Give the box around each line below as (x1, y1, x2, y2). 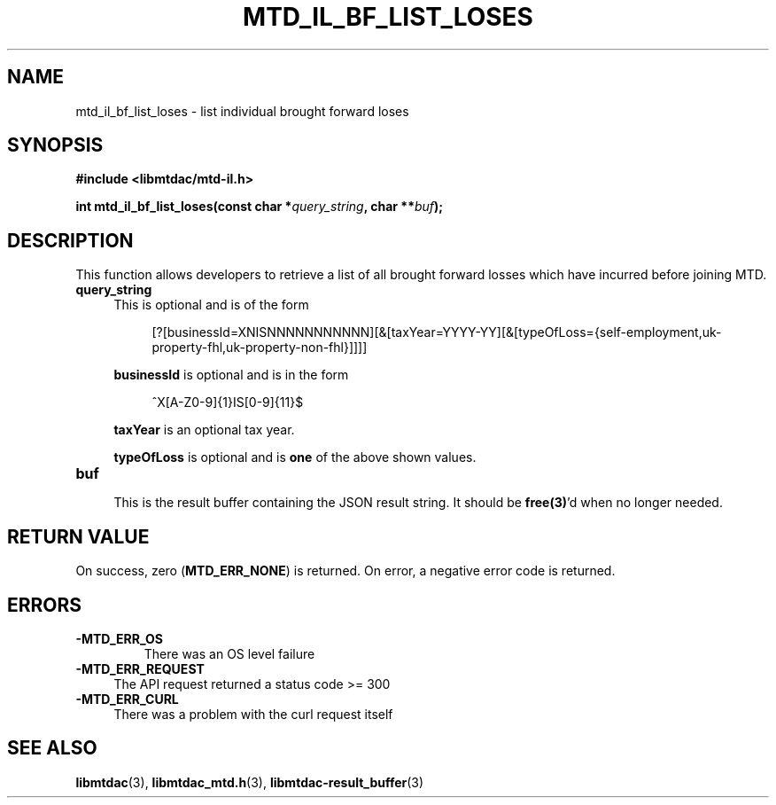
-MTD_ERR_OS (75, 630, 163, 646)
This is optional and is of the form (113, 297, 309, 313)
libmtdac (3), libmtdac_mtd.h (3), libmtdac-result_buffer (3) (75, 774, 424, 790)
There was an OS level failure (144, 645, 315, 661)
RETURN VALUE (7, 525, 150, 548)
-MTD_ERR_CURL (75, 691, 179, 707)
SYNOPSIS (7, 134, 104, 157)
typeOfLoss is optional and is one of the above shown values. (113, 449, 477, 465)
